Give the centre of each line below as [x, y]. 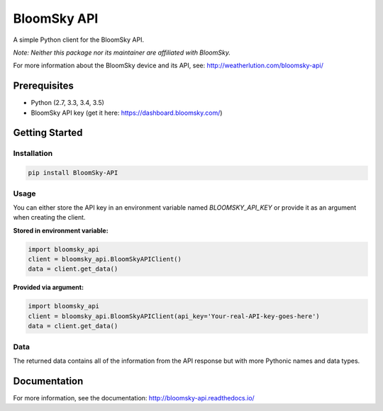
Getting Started [48, 133]
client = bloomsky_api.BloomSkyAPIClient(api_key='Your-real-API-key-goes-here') [174, 316]
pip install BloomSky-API [73, 173]
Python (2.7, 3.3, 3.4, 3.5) [67, 103]
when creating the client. [49, 218]
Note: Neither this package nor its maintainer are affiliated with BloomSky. [122, 52]
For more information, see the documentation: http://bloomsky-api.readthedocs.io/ [134, 398]
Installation [33, 154]
